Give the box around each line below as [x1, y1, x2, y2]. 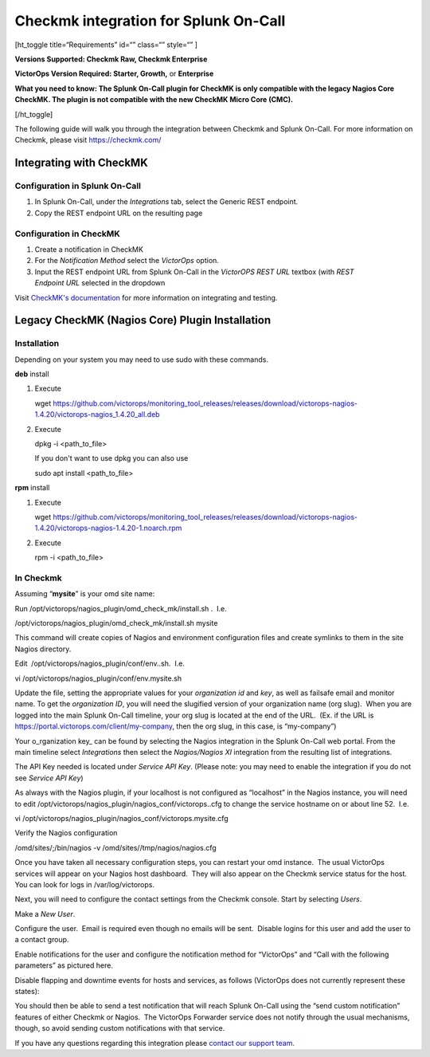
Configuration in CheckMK [14, 228, 121, 239]
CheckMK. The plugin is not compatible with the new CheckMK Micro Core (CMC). [14, 95, 294, 104]
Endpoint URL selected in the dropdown [34, 278, 166, 288]
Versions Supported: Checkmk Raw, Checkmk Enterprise [14, 54, 208, 64]
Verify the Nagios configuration [14, 828, 118, 838]
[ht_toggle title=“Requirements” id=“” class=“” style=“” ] [14, 40, 198, 49]
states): [14, 987, 40, 996]
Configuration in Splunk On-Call [14, 180, 141, 191]
